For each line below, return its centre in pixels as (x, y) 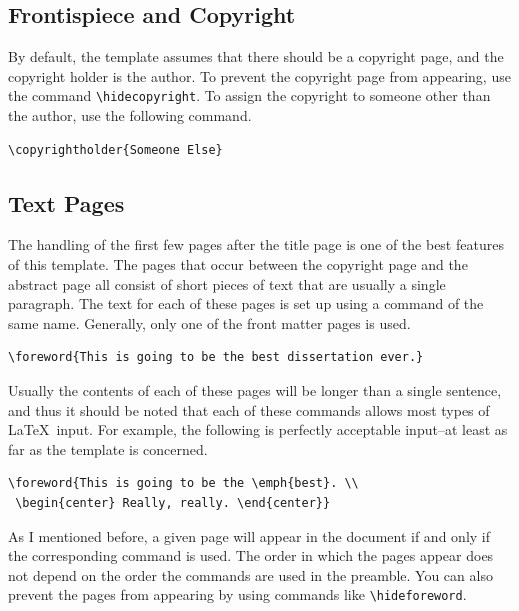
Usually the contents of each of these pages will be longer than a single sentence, (255, 390)
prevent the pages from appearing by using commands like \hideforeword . (237, 594)
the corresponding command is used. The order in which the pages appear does (251, 555)
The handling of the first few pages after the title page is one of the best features (256, 244)
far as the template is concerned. (108, 448)
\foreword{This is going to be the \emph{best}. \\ (183, 483)
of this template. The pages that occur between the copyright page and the (238, 264)
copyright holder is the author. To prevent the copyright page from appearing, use (259, 75)
